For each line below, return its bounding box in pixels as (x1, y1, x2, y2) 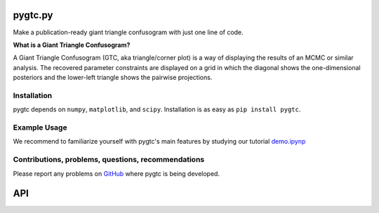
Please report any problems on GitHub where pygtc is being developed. (13, 169, 220, 178)
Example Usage (13, 123, 67, 132)
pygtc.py (13, 9, 53, 21)
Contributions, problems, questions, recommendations (13, 155, 205, 165)
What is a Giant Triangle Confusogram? (13, 41, 131, 49)
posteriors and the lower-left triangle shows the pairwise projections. (13, 74, 213, 82)
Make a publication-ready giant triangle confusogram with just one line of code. (13, 28, 244, 36)
